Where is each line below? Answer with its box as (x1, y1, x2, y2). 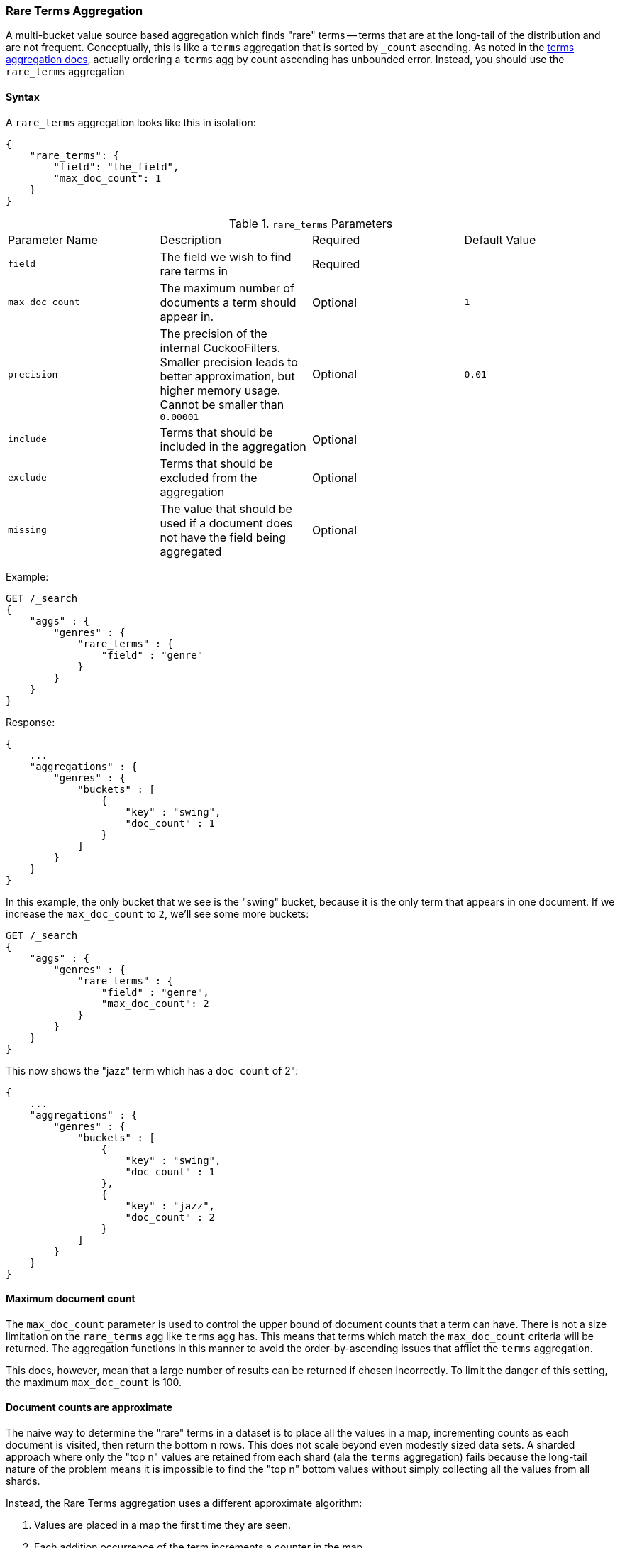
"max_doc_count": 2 (101, 997, 209, 1009)
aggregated (160, 544, 222, 559)
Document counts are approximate (6, 1401, 173, 1414)
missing (8, 525, 47, 536)
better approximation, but (160, 368, 295, 383)
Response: (6, 715, 55, 728)
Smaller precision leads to (160, 354, 298, 369)
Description (160, 232, 221, 247)
